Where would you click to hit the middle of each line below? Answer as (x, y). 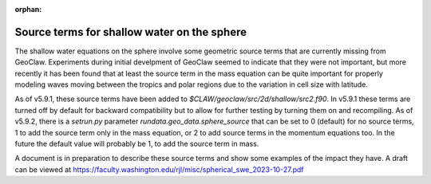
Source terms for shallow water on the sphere (131, 32)
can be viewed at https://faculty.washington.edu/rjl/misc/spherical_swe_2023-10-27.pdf (159, 169)
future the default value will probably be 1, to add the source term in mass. (137, 144)
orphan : (28, 9)
